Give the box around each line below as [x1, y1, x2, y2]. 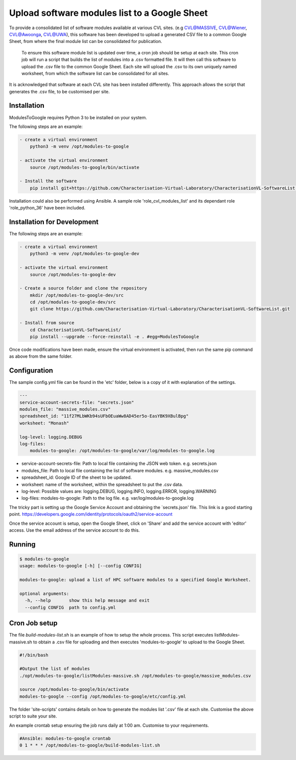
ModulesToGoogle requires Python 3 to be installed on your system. [9, 114, 148, 121]
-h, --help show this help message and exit [25, 598, 150, 603]
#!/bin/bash [19, 652, 49, 658]
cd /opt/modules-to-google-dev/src [30, 299, 116, 305]
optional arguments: [19, 591, 69, 596]
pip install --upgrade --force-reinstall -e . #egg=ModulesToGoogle [30, 334, 199, 339]
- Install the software [19, 178, 77, 184]
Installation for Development [9, 217, 99, 226]
